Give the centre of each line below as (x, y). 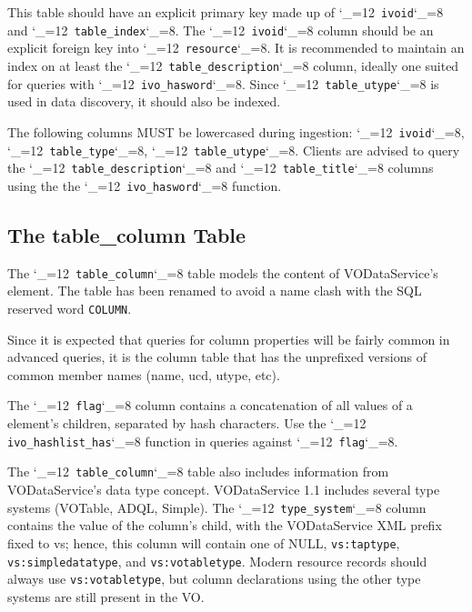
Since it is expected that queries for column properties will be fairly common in (229, 339)
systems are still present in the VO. (106, 596)
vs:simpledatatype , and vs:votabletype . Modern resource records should (217, 561)
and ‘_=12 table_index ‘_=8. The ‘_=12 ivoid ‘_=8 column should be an (221, 30)
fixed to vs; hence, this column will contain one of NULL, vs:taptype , (204, 542)
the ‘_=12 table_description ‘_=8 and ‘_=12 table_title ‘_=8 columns (221, 168)
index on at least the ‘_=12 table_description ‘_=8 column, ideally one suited (233, 65)
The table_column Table (127, 234)
